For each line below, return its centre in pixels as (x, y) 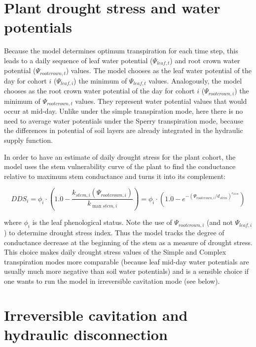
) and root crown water (205, 60)
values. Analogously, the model (195, 80)
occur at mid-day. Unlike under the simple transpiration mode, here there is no (124, 111)
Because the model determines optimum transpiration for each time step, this (121, 51)
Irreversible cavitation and (96, 315)
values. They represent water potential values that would (161, 101)
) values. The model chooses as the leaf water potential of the (159, 70)
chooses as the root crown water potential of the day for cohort (99, 91)
